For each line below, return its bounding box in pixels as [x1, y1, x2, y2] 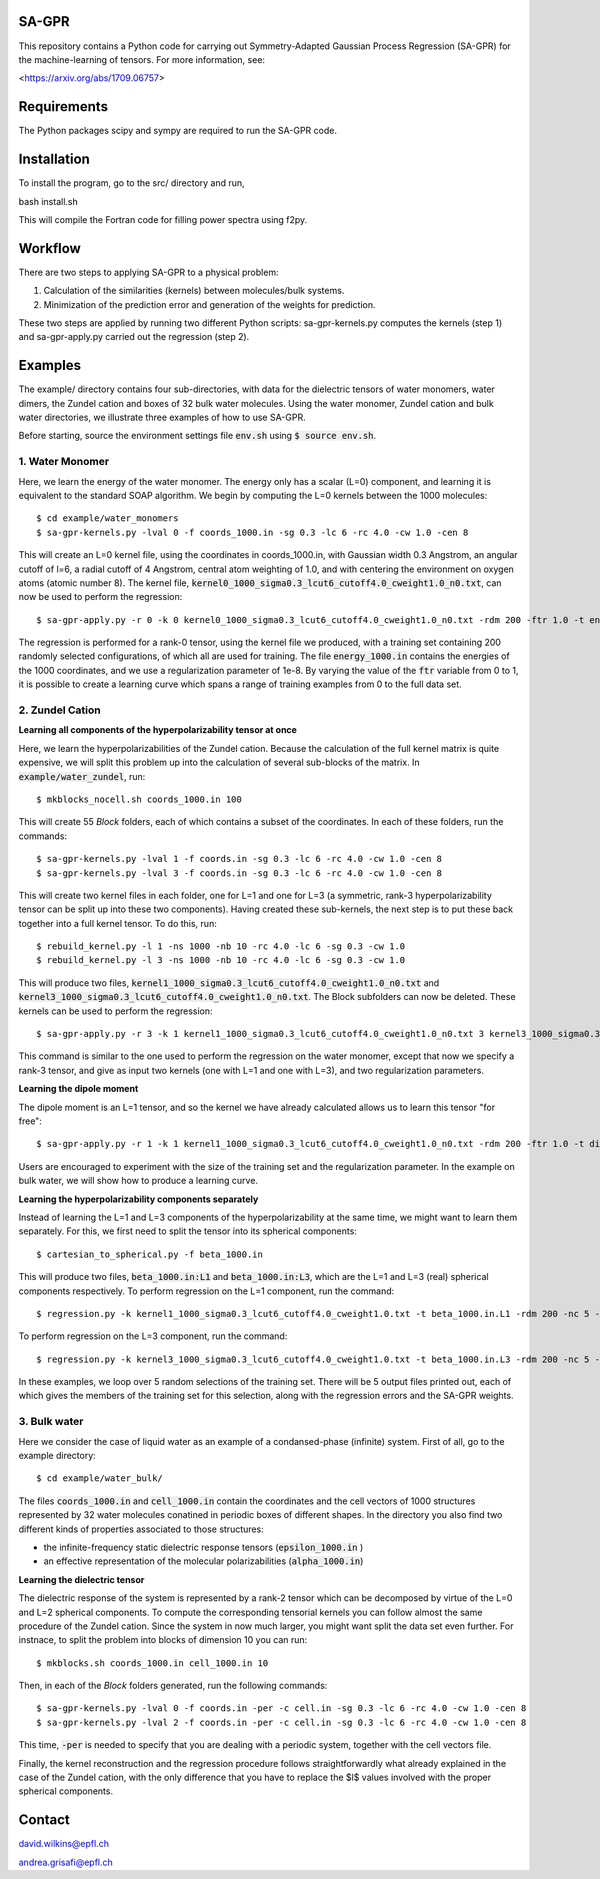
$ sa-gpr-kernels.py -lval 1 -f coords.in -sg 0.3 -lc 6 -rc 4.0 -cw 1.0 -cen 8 [36, 853, 443, 865]
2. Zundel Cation [18, 703, 101, 717]
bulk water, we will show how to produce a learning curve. [18, 1175, 259, 1187]
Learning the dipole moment [18, 1083, 139, 1095]
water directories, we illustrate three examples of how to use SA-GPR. [18, 411, 306, 424]
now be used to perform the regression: [18, 591, 183, 603]
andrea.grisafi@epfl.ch [18, 1856, 114, 1868]
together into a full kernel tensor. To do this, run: [18, 917, 217, 929]
